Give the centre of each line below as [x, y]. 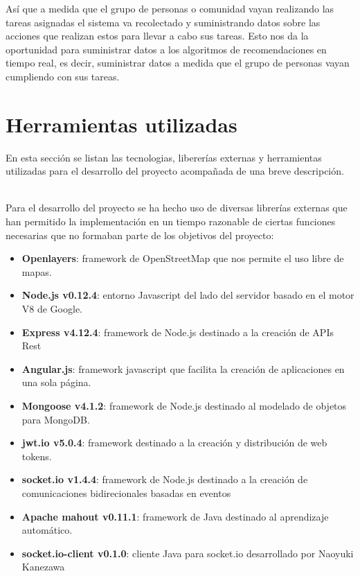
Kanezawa [43, 567]
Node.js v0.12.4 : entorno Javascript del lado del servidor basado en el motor [188, 295]
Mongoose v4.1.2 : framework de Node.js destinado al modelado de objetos [184, 405]
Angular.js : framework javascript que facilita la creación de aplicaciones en [183, 368]
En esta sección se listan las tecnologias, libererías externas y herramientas [164, 157]
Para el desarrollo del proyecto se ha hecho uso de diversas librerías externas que [177, 208]
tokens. [37, 456]
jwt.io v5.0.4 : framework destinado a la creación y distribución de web [174, 443]
